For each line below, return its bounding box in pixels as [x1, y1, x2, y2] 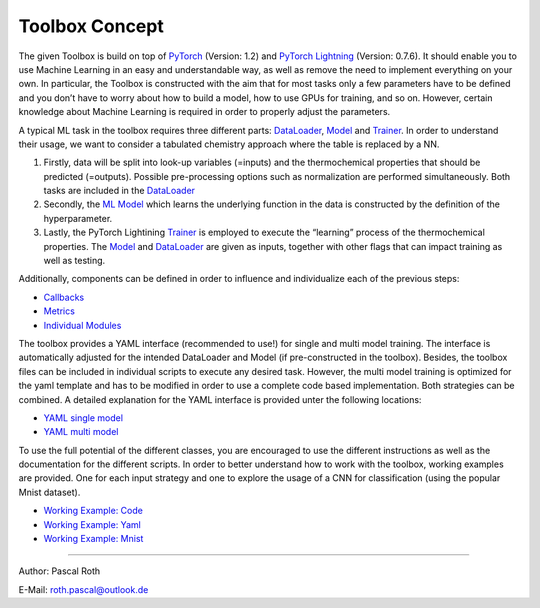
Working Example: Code [43, 505, 144, 517]
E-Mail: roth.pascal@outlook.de [18, 583, 149, 595]
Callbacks [43, 291, 85, 303]
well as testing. [43, 255, 106, 267]
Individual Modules [43, 319, 122, 331]
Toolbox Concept [18, 15, 164, 37]
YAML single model [43, 411, 124, 424]
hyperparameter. [43, 212, 113, 224]
